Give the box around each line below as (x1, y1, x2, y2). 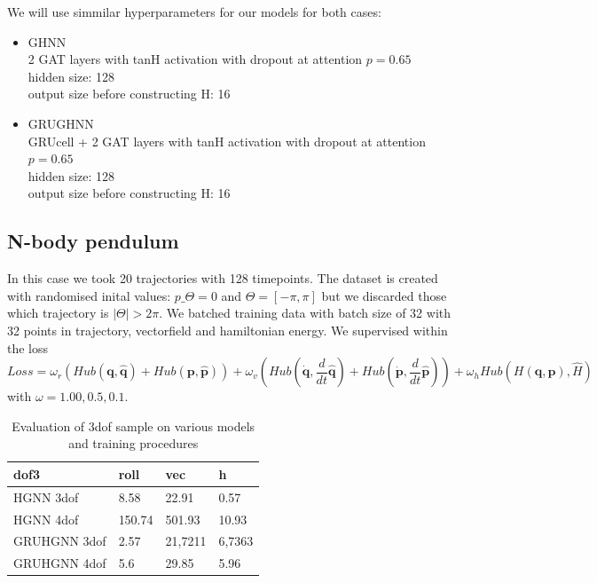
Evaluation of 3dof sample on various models (12, 416, 255, 435)
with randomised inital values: (7, 286, 171, 304)
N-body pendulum (7, 227, 179, 255)
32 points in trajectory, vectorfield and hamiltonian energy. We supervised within (7, 320, 448, 339)
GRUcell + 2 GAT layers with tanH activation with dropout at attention (27, 131, 426, 150)
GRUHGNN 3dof (13, 532, 106, 550)
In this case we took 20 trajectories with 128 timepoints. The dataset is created (7, 269, 438, 288)
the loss (7, 338, 49, 357)
